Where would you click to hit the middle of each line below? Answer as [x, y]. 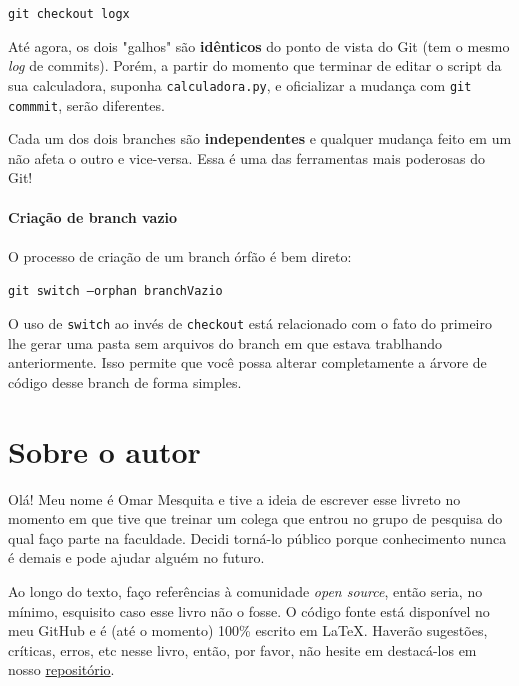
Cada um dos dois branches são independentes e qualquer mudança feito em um [260, 138]
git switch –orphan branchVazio [115, 291]
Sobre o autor [104, 450]
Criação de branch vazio [93, 216]
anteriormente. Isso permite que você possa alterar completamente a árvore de [247, 362]
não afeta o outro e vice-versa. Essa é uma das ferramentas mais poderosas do [246, 157]
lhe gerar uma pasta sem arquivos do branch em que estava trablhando [225, 342]
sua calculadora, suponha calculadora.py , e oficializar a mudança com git [240, 84]
